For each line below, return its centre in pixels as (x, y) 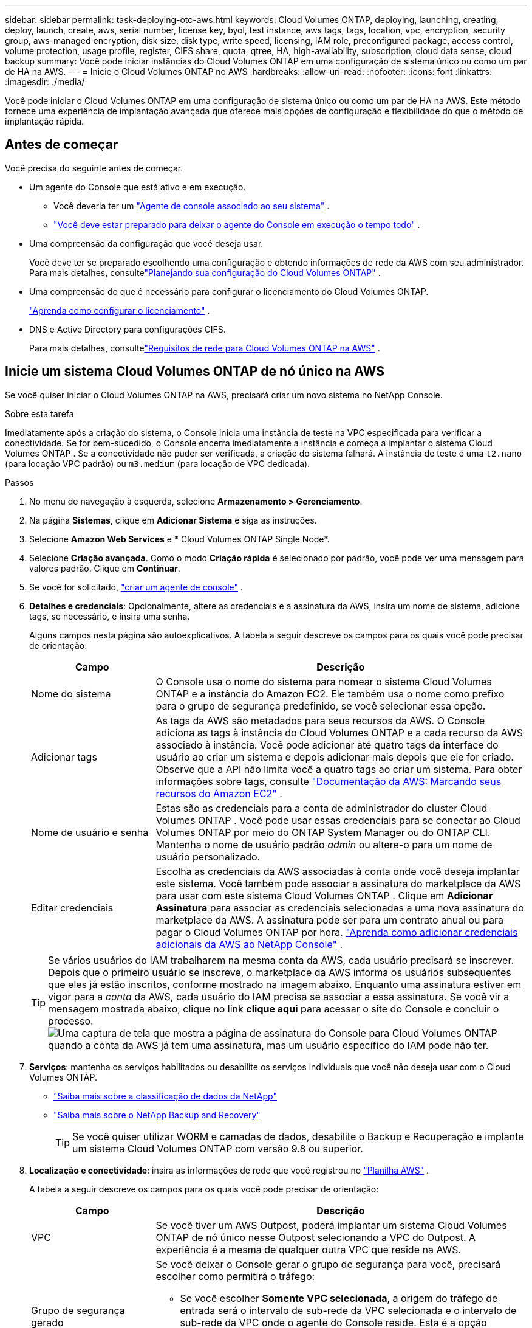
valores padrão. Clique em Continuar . (105, 568)
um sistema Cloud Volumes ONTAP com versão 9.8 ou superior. (218, 1148)
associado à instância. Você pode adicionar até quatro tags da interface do (327, 745)
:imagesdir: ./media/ (45, 82)
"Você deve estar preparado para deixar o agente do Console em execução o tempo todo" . (237, 224)
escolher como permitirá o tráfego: (235, 1276)
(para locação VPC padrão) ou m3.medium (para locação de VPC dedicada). (158, 463)
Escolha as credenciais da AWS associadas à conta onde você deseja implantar (338, 871)
